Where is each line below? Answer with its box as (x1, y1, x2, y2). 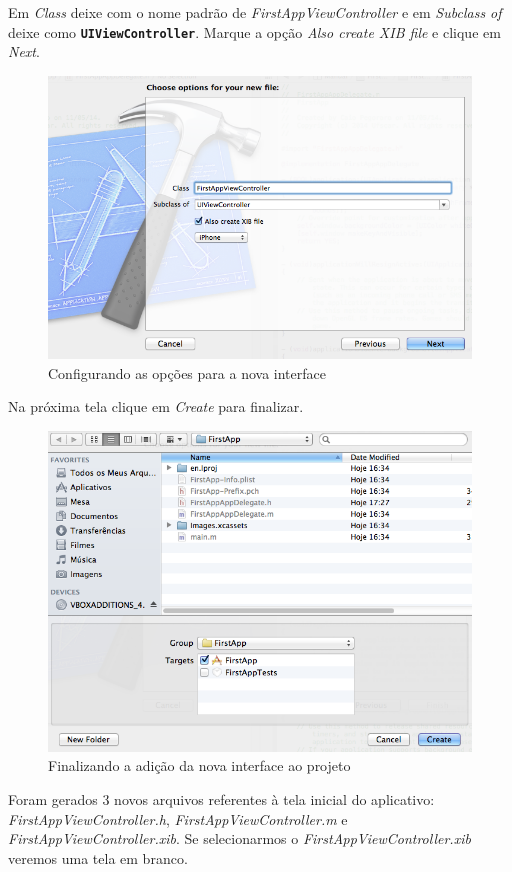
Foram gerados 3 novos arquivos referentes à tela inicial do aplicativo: (8, 788, 435, 809)
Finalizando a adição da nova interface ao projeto (48, 755, 351, 776)
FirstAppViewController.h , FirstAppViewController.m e (8, 808, 348, 829)
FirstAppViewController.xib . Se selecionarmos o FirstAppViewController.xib (8, 828, 471, 849)
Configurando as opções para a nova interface (48, 362, 326, 383)
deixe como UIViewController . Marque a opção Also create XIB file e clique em (8, 21, 501, 42)
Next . (8, 41, 40, 62)
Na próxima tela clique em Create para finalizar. (8, 396, 304, 417)
